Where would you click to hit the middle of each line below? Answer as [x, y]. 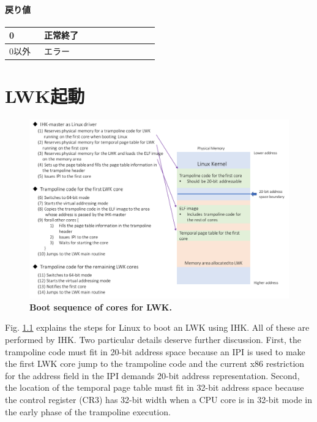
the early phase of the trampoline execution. [88, 411]
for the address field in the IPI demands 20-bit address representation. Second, [152, 375]
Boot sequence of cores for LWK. [101, 307]
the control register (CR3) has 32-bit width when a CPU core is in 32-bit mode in [159, 400]
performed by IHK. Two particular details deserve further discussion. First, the [153, 340]
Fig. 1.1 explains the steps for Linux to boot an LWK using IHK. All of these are [157, 327]
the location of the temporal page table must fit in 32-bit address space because [155, 387]
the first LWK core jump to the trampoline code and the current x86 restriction [155, 364]
